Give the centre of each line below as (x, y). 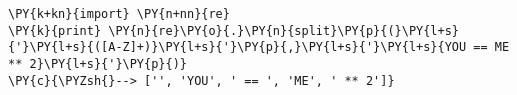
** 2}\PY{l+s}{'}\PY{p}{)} (97, 63)
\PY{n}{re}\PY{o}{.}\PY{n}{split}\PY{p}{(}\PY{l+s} (284, 30)
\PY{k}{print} (55, 30)
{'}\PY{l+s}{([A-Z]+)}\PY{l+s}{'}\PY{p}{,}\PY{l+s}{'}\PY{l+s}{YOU (237, 47)
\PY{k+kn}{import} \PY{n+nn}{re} (119, 14)
